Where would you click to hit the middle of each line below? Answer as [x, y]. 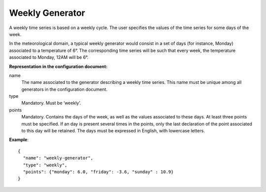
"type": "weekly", [45, 165]
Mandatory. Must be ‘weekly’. [51, 103]
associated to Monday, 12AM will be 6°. [49, 57]
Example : [19, 140]
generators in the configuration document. [65, 89]
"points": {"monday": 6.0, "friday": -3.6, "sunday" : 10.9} [98, 172]
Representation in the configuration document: [58, 66]
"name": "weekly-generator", [58, 158]
